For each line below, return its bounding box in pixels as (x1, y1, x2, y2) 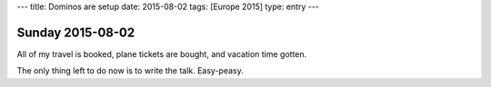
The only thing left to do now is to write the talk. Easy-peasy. (16, 65, 245, 76)
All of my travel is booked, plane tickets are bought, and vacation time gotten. (16, 48, 307, 59)
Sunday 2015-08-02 (16, 24, 135, 40)
